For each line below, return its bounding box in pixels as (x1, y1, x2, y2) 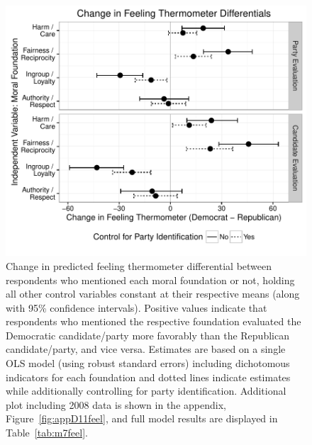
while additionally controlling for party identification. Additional (6, 383, 286, 398)
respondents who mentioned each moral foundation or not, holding (6, 272, 295, 287)
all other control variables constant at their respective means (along (6, 286, 300, 301)
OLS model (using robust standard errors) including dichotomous (6, 356, 290, 371)
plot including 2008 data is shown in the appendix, (6, 397, 226, 412)
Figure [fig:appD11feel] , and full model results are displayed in (6, 411, 278, 426)
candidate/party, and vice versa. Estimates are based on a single (6, 342, 286, 356)
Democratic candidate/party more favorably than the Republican (6, 327, 289, 342)
